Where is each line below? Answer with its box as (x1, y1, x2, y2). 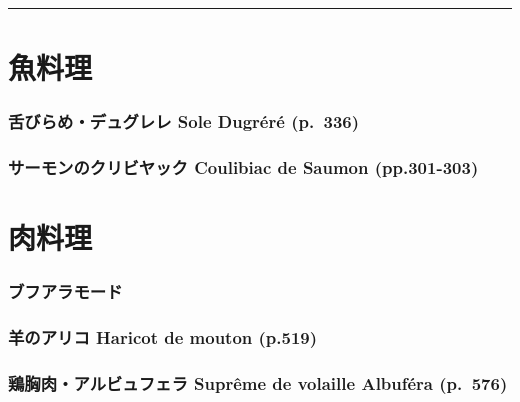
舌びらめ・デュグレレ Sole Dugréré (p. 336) (8, 109, 360, 134)
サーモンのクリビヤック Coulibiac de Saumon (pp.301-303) (8, 155, 479, 180)
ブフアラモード (8, 279, 123, 304)
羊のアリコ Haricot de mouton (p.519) (8, 325, 318, 350)
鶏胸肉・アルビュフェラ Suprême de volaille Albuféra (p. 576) (8, 371, 508, 396)
